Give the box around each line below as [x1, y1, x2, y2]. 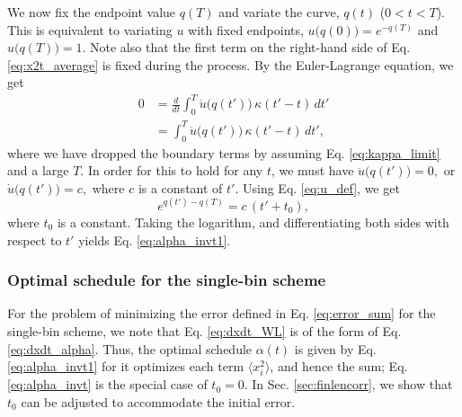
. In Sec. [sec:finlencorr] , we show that [244, 375, 453, 394]
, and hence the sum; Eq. [270, 357, 408, 376]
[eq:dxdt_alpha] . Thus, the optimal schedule [7, 339, 253, 358]
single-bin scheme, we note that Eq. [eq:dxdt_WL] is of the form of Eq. [7, 321, 402, 340]
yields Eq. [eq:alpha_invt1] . [78, 230, 231, 249]
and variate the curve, [218, 3, 340, 21]
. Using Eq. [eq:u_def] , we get [235, 178, 400, 197]
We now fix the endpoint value [7, 3, 176, 21]
